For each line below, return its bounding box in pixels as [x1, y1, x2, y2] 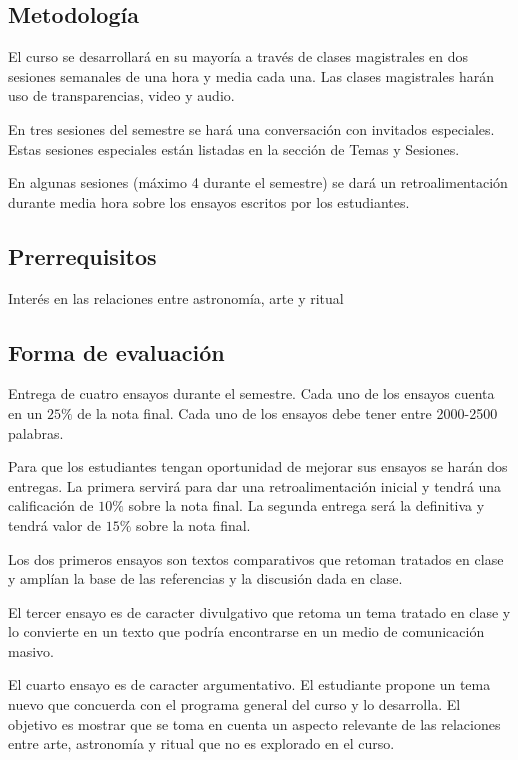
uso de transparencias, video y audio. [8, 85, 235, 106]
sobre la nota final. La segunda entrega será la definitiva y [128, 495, 485, 516]
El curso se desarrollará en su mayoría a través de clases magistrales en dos [8, 46, 469, 67]
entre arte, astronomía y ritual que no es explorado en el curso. [8, 733, 395, 754]
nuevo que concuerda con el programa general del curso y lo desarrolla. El [8, 694, 461, 715]
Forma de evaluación [8, 336, 225, 367]
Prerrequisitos [8, 240, 157, 271]
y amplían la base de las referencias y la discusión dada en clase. [8, 568, 403, 589]
